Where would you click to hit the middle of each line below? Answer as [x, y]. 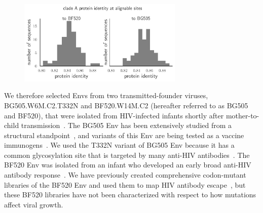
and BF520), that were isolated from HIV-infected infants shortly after [114, 115]
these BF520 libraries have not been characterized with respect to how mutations [130, 195]
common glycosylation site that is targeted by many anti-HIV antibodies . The [127, 155]
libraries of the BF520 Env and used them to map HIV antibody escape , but [125, 184]
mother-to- [242, 115]
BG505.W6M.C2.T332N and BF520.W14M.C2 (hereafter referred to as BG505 [126, 105]
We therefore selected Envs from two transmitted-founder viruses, [106, 95]
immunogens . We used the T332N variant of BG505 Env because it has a [119, 145]
